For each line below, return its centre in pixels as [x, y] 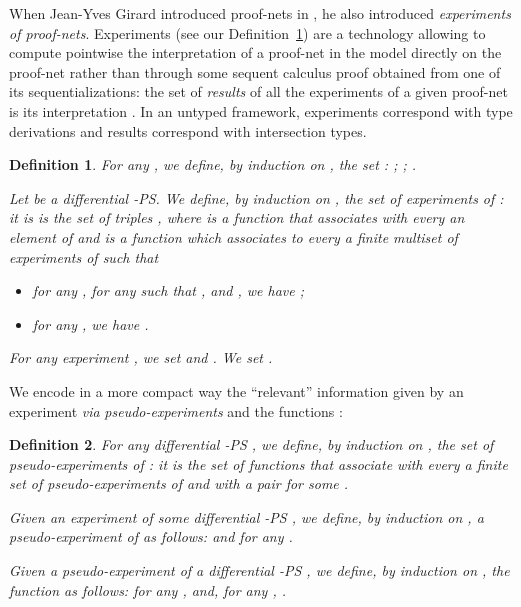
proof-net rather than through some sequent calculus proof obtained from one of [255, 71]
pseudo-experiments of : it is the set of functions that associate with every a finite [258, 463]
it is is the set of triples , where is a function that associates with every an [237, 217]
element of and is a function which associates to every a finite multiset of [233, 236]
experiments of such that [84, 256]
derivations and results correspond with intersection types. [188, 130]
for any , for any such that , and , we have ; [168, 290]
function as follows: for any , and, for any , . [148, 589]
